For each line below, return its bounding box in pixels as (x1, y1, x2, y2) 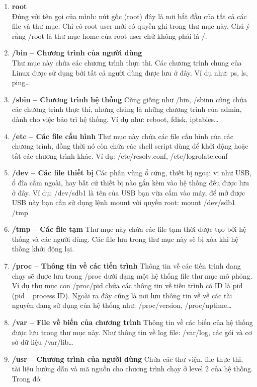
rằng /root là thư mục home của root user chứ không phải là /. (12, 30, 207, 41)
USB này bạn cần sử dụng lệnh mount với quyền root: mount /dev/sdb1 (12, 197, 235, 208)
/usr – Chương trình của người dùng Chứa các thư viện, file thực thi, (12, 353, 243, 364)
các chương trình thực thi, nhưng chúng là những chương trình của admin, (12, 104, 242, 114)
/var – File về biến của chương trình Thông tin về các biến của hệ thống (12, 317, 253, 328)
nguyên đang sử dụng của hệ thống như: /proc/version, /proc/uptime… (12, 300, 232, 310)
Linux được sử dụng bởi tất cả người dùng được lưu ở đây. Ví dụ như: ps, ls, (12, 67, 248, 78)
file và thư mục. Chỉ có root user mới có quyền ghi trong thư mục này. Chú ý (12, 21, 250, 31)
